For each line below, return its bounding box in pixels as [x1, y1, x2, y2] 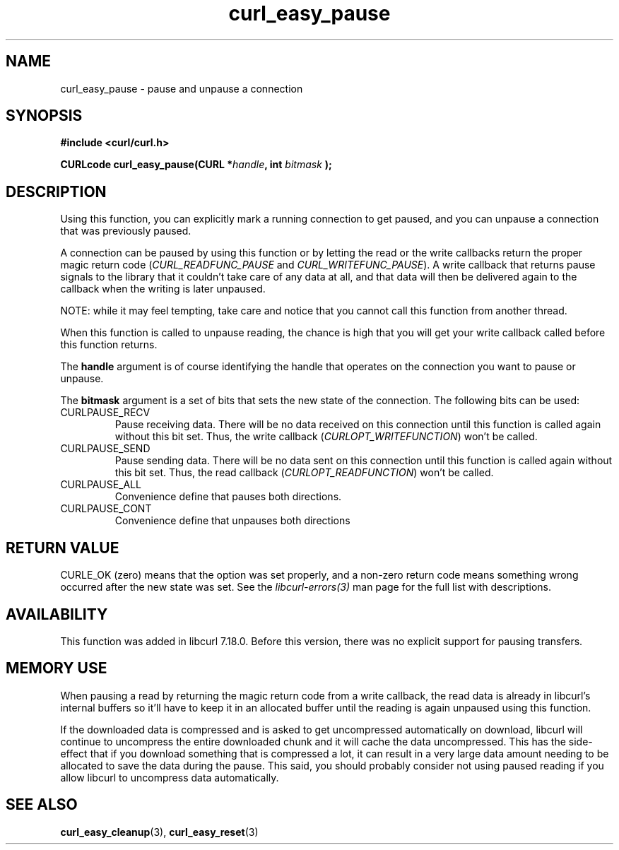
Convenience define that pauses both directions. [114, 490, 342, 503]
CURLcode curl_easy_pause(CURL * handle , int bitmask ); [60, 158, 332, 171]
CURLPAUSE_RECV [60, 406, 151, 419]
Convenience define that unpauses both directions [114, 514, 350, 527]
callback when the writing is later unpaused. [60, 283, 266, 295]
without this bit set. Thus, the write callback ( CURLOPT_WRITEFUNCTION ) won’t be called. [114, 430, 538, 443]
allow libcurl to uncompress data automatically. [60, 771, 279, 784]
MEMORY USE [6, 659, 107, 678]
